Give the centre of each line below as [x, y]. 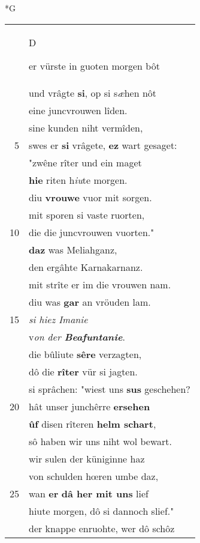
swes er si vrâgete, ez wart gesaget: [103, 145]
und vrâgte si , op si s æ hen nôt [93, 93]
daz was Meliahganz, [73, 249]
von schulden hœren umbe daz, [94, 476]
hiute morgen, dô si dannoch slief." [101, 511]
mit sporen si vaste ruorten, [87, 214]
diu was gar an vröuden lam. [90, 302]
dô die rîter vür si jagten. [83, 371]
